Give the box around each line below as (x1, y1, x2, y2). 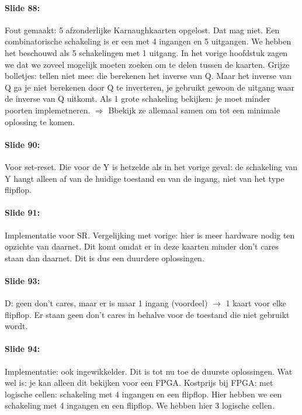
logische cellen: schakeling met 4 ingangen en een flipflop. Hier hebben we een (5, 388, 282, 400)
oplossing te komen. (5, 115, 75, 127)
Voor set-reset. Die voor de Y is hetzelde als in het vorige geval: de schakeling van (5, 160, 298, 172)
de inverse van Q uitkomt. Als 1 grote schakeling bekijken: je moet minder (5, 92, 270, 105)
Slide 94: (5, 343, 40, 355)
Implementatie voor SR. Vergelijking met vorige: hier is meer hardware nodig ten (5, 229, 295, 241)
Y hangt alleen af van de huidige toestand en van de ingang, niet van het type (5, 172, 284, 184)
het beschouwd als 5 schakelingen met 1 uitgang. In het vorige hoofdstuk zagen (5, 46, 288, 58)
